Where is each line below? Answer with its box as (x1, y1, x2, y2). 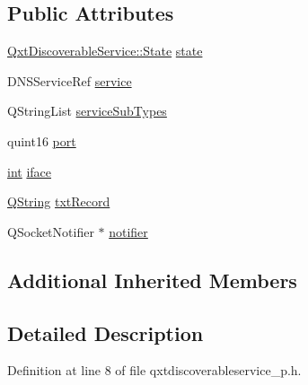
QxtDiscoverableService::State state (7, 41, 203, 60)
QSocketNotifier (7, 222, 94, 241)
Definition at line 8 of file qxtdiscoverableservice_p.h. (7, 361, 302, 380)
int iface (7, 162, 52, 180)
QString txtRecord (7, 192, 110, 211)
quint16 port (7, 131, 76, 150)
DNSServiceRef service (7, 71, 132, 90)
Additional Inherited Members (7, 266, 297, 293)
